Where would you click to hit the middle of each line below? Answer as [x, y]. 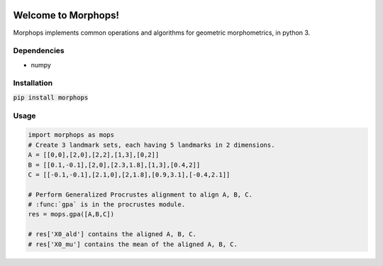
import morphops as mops [71, 135]
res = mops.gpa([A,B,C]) [71, 214]
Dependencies [39, 51]
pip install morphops [51, 97]
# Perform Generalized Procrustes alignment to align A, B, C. [140, 194]
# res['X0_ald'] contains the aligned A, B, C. [112, 234]
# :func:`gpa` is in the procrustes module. [107, 205]
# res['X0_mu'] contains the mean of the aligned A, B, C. [133, 244]
